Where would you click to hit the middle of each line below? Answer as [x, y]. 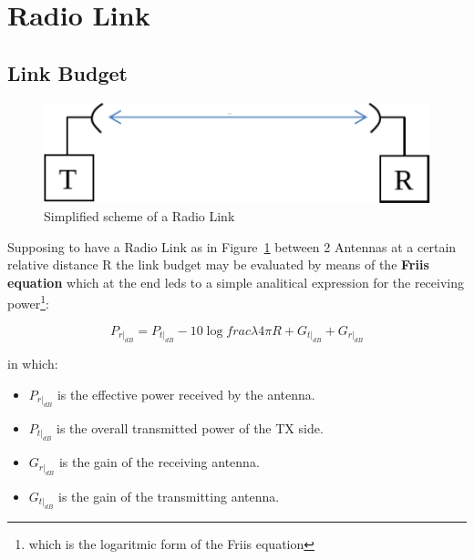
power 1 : [28, 302]
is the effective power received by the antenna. [186, 394]
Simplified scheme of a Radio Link [139, 215]
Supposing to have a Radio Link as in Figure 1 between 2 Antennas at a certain [232, 246]
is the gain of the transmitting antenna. [169, 496]
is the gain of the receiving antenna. [159, 462]
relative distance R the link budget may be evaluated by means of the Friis [218, 264]
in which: [33, 364]
